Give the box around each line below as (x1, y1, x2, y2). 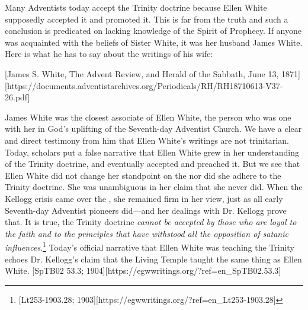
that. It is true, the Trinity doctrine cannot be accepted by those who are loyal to (5, 216, 297, 228)
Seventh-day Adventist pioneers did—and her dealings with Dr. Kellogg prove (5, 204, 287, 216)
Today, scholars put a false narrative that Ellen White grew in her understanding (5, 145, 300, 158)
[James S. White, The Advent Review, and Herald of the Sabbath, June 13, (5, 67, 279, 80)
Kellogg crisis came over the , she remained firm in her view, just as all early (5, 192, 283, 204)
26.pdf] (5, 91, 30, 103)
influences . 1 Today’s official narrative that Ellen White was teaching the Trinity (5, 239, 294, 253)
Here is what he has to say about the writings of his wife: (5, 48, 213, 60)
